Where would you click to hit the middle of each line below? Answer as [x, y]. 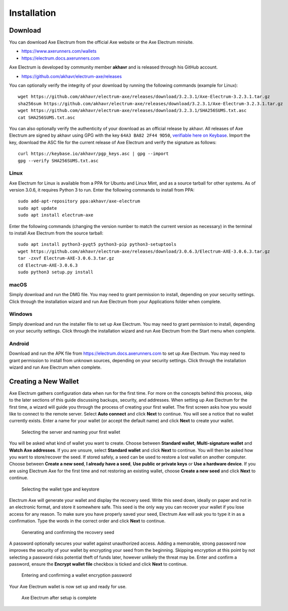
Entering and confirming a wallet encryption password [76, 575]
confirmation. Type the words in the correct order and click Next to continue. [87, 521]
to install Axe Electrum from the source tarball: [56, 233]
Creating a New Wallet [44, 381]
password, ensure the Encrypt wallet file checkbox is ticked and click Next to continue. [98, 564]
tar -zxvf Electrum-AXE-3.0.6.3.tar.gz [66, 258]
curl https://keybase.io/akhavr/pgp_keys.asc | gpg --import [93, 154]
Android [19, 344]
